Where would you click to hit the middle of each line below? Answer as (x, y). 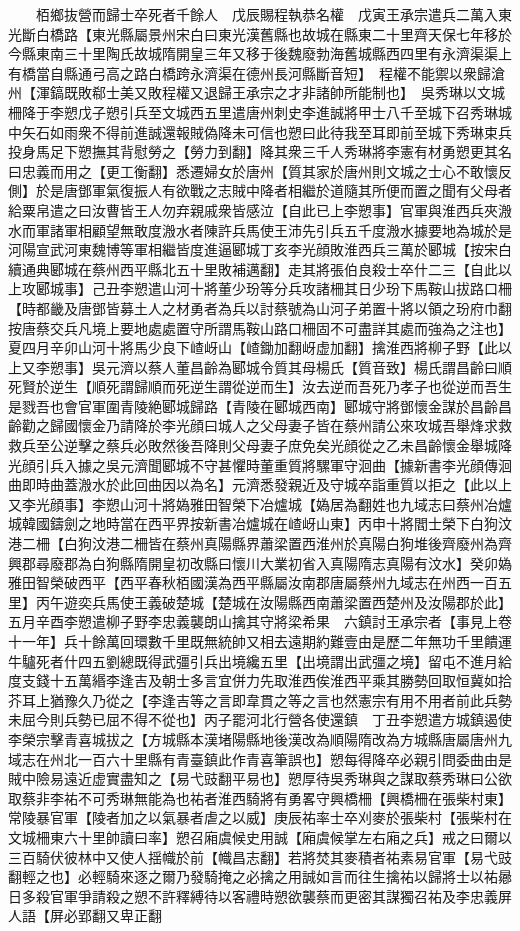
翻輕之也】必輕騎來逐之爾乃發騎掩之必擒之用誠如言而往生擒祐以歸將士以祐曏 (260, 876)
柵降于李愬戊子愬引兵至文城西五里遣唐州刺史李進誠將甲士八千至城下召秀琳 (253, 111)
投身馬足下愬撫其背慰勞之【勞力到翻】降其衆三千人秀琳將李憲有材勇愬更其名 (260, 151)
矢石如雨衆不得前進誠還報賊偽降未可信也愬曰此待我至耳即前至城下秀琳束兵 (266, 131)
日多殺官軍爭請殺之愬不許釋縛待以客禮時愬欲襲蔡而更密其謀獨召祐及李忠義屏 (260, 895)
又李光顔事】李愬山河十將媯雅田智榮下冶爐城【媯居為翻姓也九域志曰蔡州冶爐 (260, 503)
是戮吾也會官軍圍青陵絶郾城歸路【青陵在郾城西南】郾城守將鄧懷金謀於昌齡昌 (260, 405)
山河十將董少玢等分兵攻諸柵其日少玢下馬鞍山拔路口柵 (336, 288)
